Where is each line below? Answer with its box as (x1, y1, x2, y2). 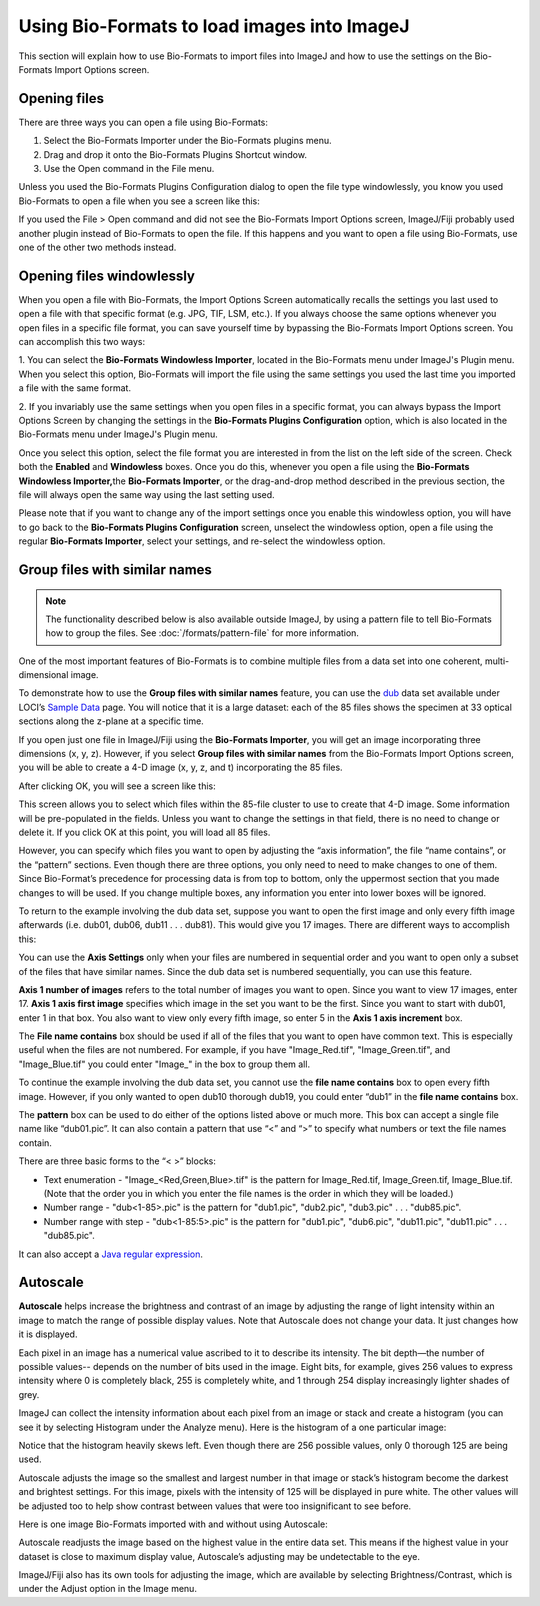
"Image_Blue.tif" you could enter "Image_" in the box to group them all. (18, 1058, 310, 1070)
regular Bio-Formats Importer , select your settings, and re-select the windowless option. (18, 535, 386, 547)
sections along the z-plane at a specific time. (18, 715, 204, 727)
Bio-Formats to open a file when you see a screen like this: (18, 195, 260, 207)
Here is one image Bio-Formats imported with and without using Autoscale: (18, 1518, 329, 1530)
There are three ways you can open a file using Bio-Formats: (18, 116, 269, 128)
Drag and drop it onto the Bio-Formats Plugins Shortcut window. (43, 148, 307, 160)
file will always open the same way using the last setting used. (18, 488, 275, 500)
